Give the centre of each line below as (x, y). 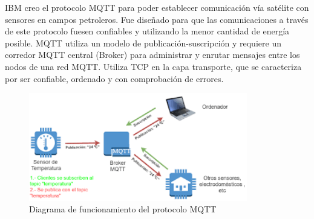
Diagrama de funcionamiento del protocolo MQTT (123, 209)
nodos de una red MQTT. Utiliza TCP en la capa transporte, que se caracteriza (153, 66)
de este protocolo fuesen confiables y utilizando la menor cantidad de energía (147, 31)
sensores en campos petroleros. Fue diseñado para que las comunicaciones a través (157, 19)
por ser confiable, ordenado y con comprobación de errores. (114, 78)
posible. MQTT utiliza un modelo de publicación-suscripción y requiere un (143, 43)
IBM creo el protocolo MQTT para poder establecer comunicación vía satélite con (157, 7)
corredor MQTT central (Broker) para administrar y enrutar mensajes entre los (152, 55)
